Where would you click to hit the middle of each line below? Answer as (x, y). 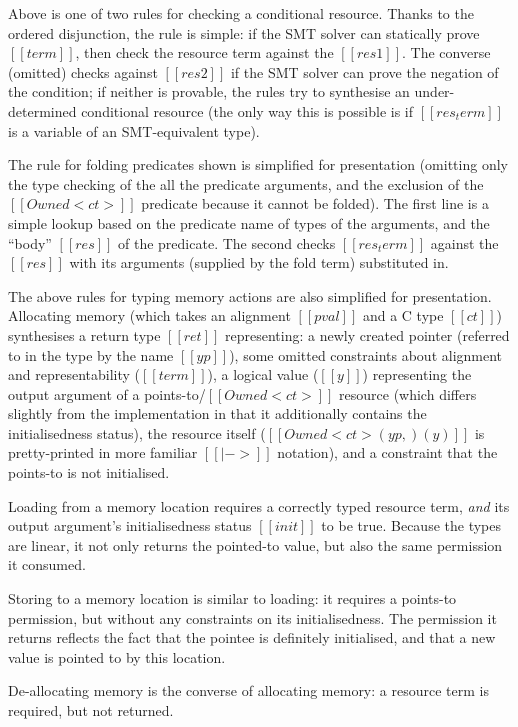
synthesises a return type (84, 334)
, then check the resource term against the (204, 52)
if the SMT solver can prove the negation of (364, 71)
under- (434, 91)
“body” (30, 242)
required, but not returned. (91, 710)
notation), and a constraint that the (387, 452)
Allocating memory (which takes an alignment (149, 315)
